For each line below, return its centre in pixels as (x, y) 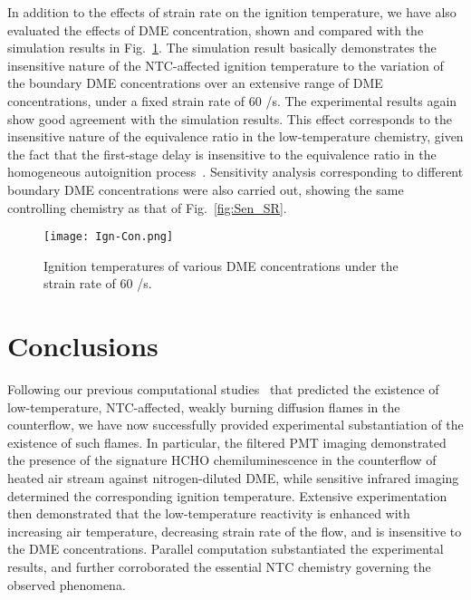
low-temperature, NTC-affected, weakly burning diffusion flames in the (204, 406)
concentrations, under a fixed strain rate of (126, 100)
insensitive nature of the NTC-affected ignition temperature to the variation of (226, 65)
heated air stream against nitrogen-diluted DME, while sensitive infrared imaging (233, 478)
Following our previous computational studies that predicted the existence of (223, 389)
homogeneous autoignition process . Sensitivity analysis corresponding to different (235, 172)
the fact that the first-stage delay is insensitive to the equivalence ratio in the (222, 154)
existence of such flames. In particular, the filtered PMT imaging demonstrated (227, 442)
